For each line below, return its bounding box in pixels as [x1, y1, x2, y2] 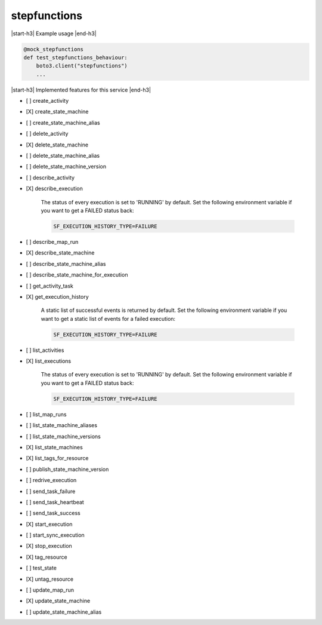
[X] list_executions [26, 357, 72, 364]
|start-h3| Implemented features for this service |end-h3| [11, 86, 151, 93]
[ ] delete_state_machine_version [26, 163, 107, 170]
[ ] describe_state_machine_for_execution [26, 271, 128, 278]
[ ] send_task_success [26, 510, 80, 517]
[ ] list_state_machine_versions [26, 433, 101, 440]
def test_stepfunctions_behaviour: [23, 54, 128, 61]
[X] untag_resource [26, 575, 74, 583]
